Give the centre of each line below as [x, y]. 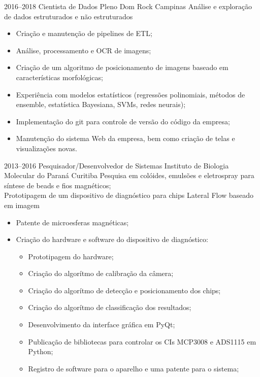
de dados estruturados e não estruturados [69, 16]
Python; [41, 351]
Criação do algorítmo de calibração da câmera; [101, 273]
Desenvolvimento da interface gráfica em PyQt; [102, 324]
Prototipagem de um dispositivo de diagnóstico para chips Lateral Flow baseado [129, 195]
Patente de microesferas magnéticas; [72, 222]
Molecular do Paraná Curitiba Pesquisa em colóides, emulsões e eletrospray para [129, 175]
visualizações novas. [46, 148]
